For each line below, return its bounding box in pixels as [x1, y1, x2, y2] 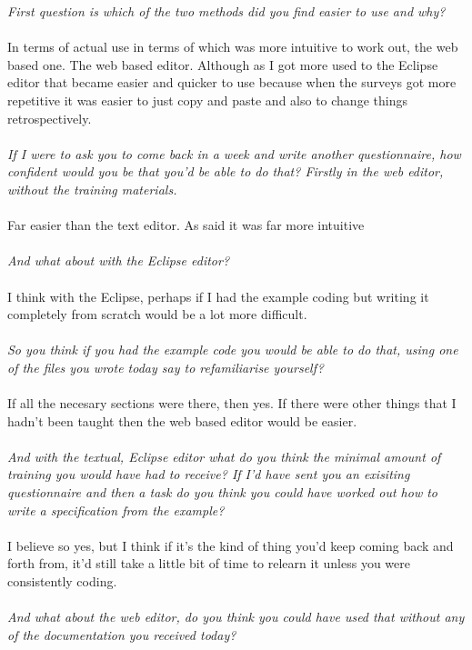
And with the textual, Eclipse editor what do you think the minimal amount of [7, 446, 441, 465]
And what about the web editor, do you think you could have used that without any [7, 607, 465, 626]
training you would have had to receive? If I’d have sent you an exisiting [7, 465, 410, 484]
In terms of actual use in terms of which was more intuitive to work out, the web [7, 37, 458, 56]
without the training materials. [7, 179, 177, 198]
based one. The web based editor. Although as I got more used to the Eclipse [7, 55, 438, 74]
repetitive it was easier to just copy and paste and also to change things [7, 90, 407, 109]
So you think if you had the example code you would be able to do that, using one [7, 340, 458, 359]
